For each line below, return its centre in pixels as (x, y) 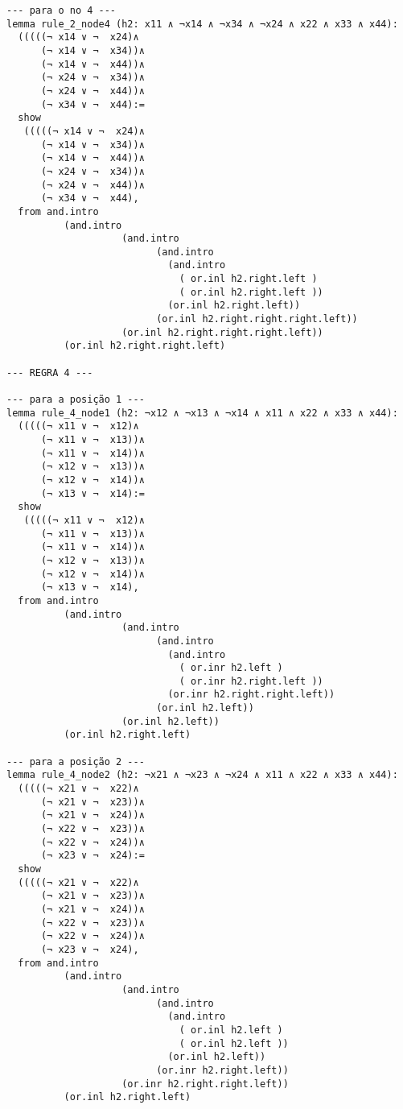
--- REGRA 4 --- (50, 372)
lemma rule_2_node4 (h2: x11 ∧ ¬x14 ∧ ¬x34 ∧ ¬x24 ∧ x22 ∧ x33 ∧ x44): (202, 24)
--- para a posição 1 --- (76, 400)
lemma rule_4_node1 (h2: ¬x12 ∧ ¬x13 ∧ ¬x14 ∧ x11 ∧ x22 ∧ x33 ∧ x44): (202, 413)
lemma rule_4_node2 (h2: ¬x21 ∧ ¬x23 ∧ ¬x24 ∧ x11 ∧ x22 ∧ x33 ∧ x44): (202, 775)
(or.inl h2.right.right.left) (145, 346)
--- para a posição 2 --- (76, 761)
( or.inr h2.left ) (231, 668)
